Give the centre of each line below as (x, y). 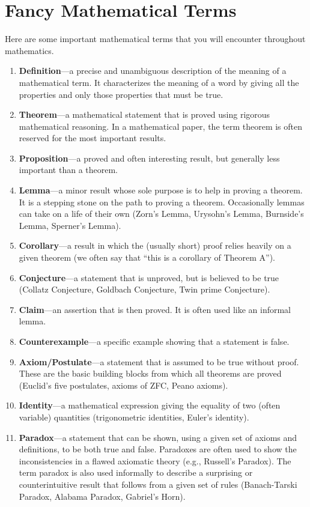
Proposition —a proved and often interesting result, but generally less (149, 158)
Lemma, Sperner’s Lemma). (70, 225)
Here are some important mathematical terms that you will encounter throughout (155, 39)
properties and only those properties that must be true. (121, 94)
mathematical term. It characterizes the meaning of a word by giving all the (159, 82)
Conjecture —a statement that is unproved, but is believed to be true (149, 277)
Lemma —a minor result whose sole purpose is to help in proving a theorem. (161, 190)
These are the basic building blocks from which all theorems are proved (150, 373)
